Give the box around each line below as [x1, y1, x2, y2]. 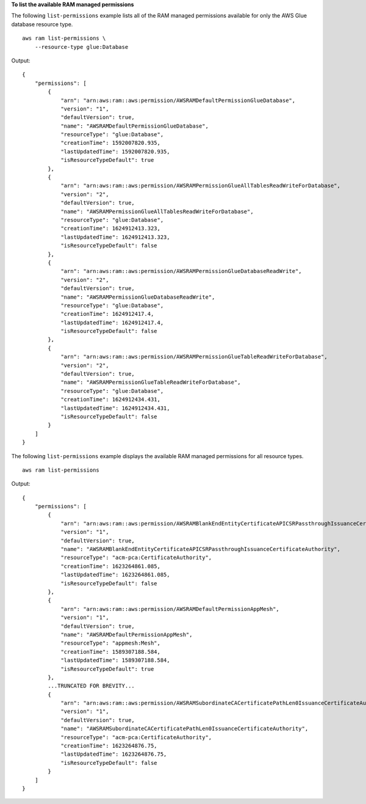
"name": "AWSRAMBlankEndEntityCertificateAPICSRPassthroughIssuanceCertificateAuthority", [60, 546, 341, 553]
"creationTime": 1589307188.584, [60, 648, 161, 655]
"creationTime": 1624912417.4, [60, 310, 154, 318]
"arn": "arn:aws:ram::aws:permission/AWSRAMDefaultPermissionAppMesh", [60, 605, 280, 612]
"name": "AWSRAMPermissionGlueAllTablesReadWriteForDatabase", [60, 208, 254, 215]
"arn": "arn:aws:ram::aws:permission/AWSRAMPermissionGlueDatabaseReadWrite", [60, 268, 302, 275]
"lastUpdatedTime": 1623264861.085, [60, 571, 170, 579]
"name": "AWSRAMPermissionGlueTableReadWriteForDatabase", [60, 379, 241, 386]
